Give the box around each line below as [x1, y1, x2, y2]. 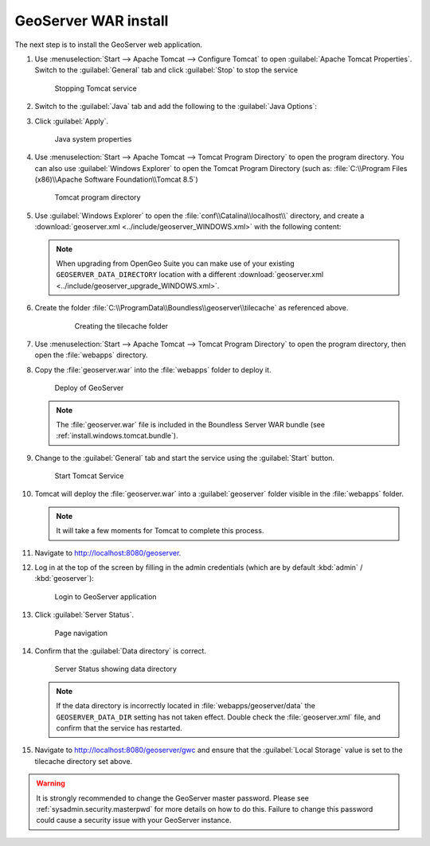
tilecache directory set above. [34, 756, 133, 766]
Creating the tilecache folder [74, 321, 169, 330]
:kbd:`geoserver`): [34, 574, 95, 583]
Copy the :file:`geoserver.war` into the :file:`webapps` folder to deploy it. [34, 365, 272, 374]
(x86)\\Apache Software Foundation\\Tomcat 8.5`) [34, 175, 198, 185]
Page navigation [54, 628, 107, 637]
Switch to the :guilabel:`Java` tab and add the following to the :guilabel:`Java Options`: [34, 102, 318, 111]
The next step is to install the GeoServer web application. [14, 40, 203, 49]
